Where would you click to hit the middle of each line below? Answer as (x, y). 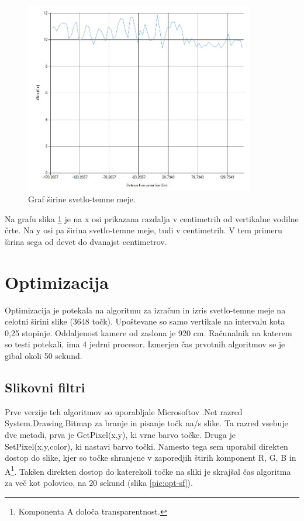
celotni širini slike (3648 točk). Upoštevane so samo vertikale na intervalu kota (145, 321)
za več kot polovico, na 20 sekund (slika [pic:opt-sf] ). (99, 483)
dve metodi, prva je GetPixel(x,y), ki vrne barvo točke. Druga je (120, 435)
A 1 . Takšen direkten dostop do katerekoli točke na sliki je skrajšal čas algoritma (148, 470)
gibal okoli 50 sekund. (44, 356)
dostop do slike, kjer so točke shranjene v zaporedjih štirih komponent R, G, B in (151, 458)
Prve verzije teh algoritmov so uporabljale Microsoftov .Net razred (124, 411)
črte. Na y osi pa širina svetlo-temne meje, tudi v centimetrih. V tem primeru (144, 230)
